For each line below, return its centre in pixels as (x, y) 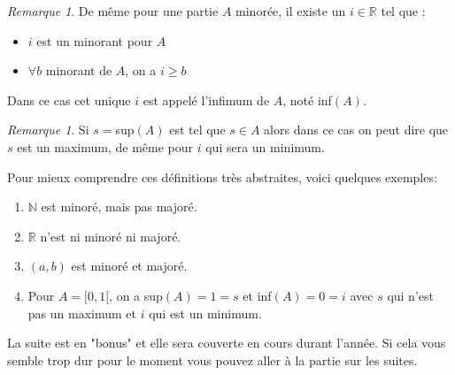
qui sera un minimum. (265, 146)
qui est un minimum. (205, 313)
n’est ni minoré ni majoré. (111, 236)
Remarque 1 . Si (48, 130)
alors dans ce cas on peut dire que (356, 130)
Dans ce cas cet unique (69, 99)
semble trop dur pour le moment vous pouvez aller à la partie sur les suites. (212, 360)
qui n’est (410, 295)
